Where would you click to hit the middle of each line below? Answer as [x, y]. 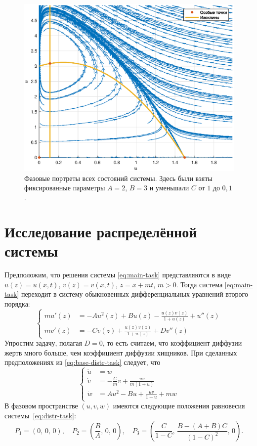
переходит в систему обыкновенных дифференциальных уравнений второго [134, 294]
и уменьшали [169, 188]
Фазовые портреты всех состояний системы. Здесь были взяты [118, 178]
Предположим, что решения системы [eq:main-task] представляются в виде [118, 274]
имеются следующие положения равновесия [179, 406]
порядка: [17, 303]
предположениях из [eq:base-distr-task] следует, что [83, 362]
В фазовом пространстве [41, 406]
